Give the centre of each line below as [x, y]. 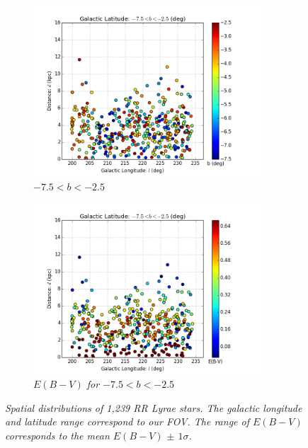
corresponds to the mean [57, 435]
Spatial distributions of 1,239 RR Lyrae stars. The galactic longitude [154, 407]
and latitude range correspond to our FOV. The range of [127, 421]
